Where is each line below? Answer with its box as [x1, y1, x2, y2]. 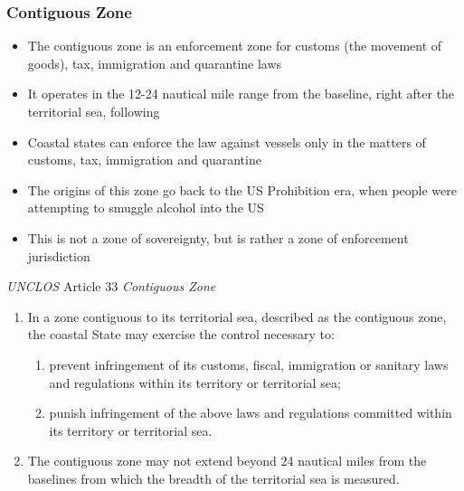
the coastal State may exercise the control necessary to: [27, 325, 335, 344]
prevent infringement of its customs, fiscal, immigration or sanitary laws [49, 354, 449, 373]
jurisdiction [27, 246, 90, 265]
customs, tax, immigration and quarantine [27, 150, 261, 169]
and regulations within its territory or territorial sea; [49, 373, 341, 392]
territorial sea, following [27, 102, 160, 120]
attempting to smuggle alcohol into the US [27, 198, 264, 217]
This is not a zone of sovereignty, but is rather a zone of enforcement [27, 228, 409, 247]
